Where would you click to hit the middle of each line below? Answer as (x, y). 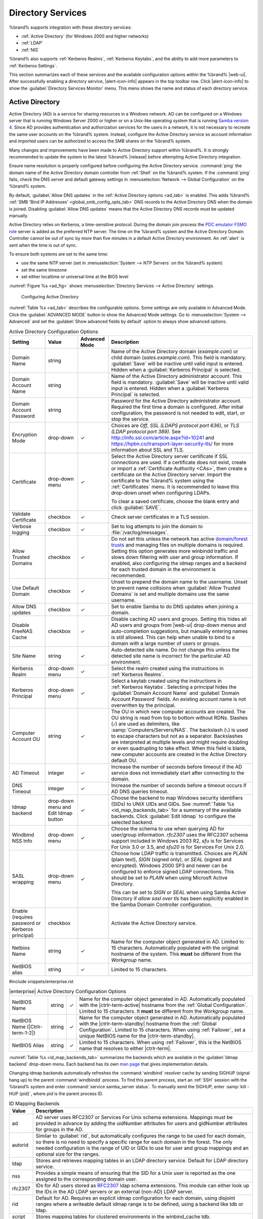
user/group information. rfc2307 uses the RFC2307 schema (180, 835)
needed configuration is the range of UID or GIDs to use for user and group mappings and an (142, 1148)
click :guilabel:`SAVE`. (136, 507)
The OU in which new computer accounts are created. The (178, 711)
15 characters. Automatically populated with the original (175, 947)
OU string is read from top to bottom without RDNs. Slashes (179, 718)
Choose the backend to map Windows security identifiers (177, 798)
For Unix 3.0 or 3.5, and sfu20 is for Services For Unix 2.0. (178, 847)
